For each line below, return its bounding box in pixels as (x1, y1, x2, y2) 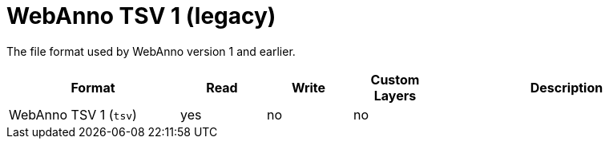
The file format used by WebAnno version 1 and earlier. (6, 44, 296, 58)
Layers (373, 87, 417, 104)
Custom (370, 71, 420, 88)
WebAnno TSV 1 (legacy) (6, 2, 276, 29)
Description (530, 79, 603, 96)
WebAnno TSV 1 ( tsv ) (9, 106, 137, 123)
